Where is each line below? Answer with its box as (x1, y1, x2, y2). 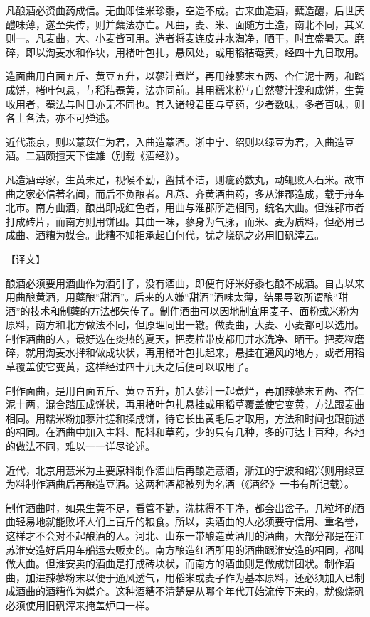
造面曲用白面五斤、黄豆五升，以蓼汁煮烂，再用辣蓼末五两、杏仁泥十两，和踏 (6, 68, 364, 83)
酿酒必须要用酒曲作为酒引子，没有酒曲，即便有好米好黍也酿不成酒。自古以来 (6, 275, 364, 290)
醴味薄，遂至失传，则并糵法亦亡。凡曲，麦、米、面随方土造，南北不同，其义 (6, 16, 364, 31)
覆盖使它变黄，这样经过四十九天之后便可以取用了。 (15, 359, 255, 374)
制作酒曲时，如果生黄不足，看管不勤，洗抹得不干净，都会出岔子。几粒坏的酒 (6, 500, 364, 515)
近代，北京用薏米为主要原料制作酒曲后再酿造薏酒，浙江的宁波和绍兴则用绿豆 (6, 462, 364, 477)
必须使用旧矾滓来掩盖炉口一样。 (6, 597, 155, 612)
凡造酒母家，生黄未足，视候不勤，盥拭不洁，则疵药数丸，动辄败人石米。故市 (6, 171, 364, 186)
